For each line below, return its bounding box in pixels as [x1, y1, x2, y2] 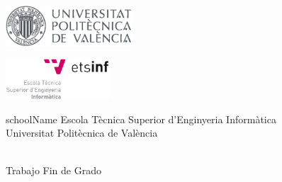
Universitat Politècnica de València [6, 125, 158, 140]
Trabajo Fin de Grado [6, 163, 101, 178]
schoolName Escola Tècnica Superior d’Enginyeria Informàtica [6, 111, 276, 126]
